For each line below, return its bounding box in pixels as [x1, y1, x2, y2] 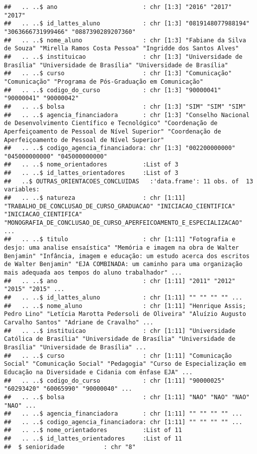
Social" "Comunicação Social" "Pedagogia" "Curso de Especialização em [4, 360, 246, 368]
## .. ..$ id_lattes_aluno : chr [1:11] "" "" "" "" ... [4, 294, 243, 301]
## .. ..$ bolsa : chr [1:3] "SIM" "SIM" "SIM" [4, 103, 246, 110]
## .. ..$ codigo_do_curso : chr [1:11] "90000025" [4, 377, 225, 384]
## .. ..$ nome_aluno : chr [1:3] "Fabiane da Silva [4, 36, 246, 44]
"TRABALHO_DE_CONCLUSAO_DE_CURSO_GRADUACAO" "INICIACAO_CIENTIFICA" [4, 202, 236, 210]
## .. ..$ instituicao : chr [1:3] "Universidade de [4, 53, 243, 60]
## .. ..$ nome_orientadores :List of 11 [4, 427, 182, 434]
